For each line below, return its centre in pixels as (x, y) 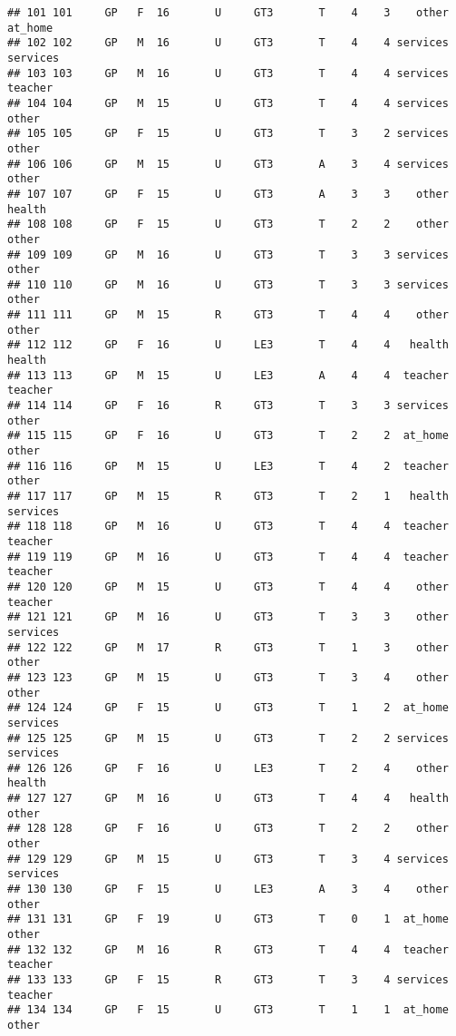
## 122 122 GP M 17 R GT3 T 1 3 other (228, 647)
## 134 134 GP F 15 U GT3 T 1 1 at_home (228, 1010)
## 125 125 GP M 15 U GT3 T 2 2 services (228, 738)
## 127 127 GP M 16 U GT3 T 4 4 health (228, 799)
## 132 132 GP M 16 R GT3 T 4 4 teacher (228, 949)
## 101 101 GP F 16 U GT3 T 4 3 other (228, 13)
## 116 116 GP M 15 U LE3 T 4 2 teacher (228, 466)
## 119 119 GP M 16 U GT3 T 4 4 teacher (228, 557)
